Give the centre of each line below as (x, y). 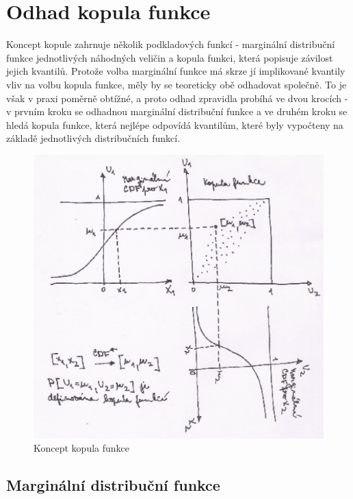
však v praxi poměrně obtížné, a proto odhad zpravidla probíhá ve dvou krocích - (177, 98)
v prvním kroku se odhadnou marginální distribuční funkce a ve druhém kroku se (177, 111)
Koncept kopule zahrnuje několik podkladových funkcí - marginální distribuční (171, 44)
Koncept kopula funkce (82, 448)
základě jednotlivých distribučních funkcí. (93, 138)
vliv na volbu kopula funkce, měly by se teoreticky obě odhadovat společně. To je (176, 84)
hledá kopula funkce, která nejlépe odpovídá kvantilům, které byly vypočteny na (175, 124)
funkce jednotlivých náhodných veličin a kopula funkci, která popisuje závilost (170, 57)
